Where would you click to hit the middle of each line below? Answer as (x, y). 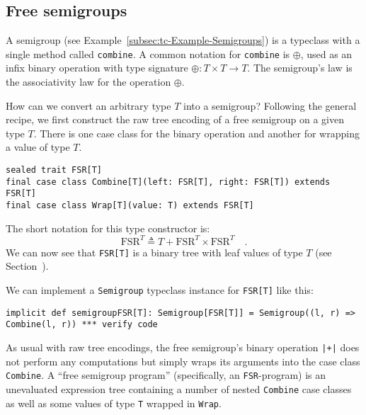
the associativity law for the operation (88, 82)
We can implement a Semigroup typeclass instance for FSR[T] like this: (160, 289)
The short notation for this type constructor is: (108, 228)
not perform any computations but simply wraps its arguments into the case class (183, 361)
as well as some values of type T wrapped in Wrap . (114, 403)
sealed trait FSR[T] (54, 170)
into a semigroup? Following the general (270, 105)
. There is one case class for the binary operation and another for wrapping (196, 133)
